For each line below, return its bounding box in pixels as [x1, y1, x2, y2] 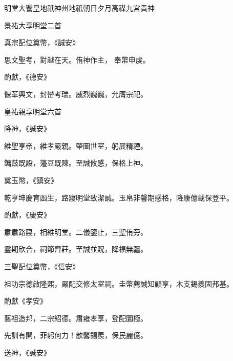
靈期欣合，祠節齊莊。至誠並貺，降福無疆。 [4, 244, 147, 254]
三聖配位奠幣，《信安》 [4, 260, 79, 271]
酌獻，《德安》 [4, 71, 51, 82]
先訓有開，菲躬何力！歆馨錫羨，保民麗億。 [4, 330, 147, 340]
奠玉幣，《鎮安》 [4, 174, 58, 185]
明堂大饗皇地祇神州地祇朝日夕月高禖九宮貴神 [4, 3, 155, 13]
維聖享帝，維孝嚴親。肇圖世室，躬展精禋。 [4, 140, 147, 151]
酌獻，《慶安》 [4, 209, 51, 220]
